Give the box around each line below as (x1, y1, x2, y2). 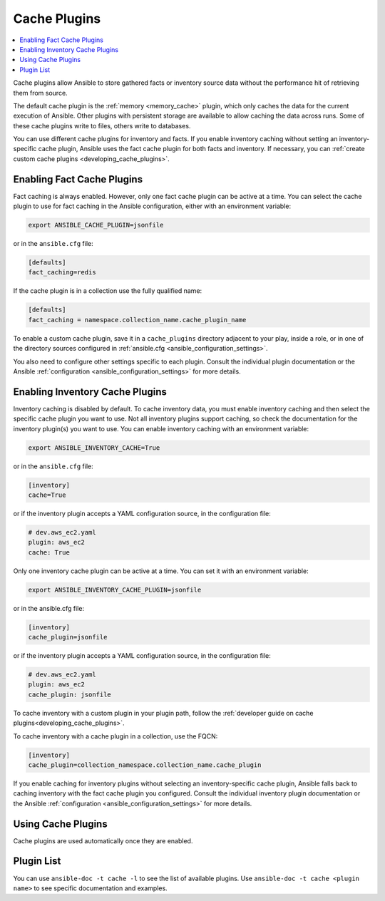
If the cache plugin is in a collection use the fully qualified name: (13, 287, 202, 295)
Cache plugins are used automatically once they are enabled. (13, 836, 193, 845)
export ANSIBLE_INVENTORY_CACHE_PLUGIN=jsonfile (28, 585, 202, 594)
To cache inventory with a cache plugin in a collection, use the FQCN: (13, 731, 218, 741)
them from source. (13, 88, 68, 97)
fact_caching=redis (28, 268, 96, 277)
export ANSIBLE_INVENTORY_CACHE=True (28, 443, 160, 452)
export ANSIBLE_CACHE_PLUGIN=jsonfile (28, 221, 164, 230)
